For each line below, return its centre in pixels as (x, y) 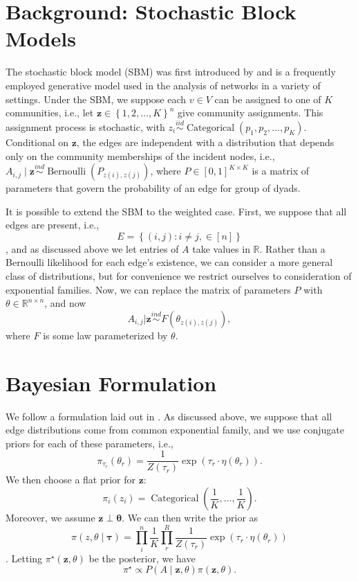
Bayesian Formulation (111, 383)
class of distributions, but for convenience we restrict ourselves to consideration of (179, 276)
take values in (221, 248)
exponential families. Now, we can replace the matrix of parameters (148, 289)
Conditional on (37, 142)
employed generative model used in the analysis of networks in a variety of (163, 85)
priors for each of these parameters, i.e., (89, 443)
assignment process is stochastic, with (85, 126)
